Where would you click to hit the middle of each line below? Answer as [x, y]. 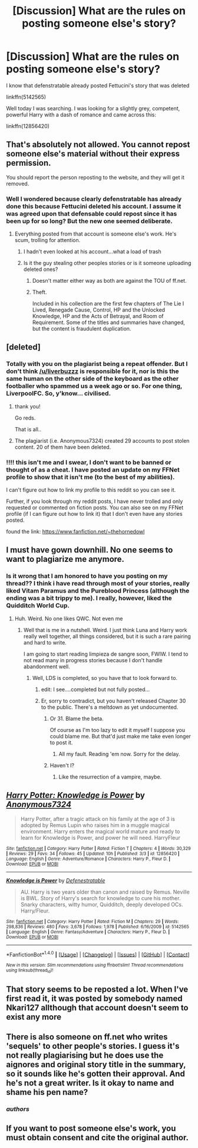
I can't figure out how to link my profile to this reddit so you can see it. [91, 490]
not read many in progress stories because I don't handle [93, 660]
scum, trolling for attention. [47, 240]
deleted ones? [41, 269]
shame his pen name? [47, 1092]
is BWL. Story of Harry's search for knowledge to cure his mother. [100, 898]
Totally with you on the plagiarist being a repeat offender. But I [97, 364]
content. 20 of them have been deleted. [63, 447]
